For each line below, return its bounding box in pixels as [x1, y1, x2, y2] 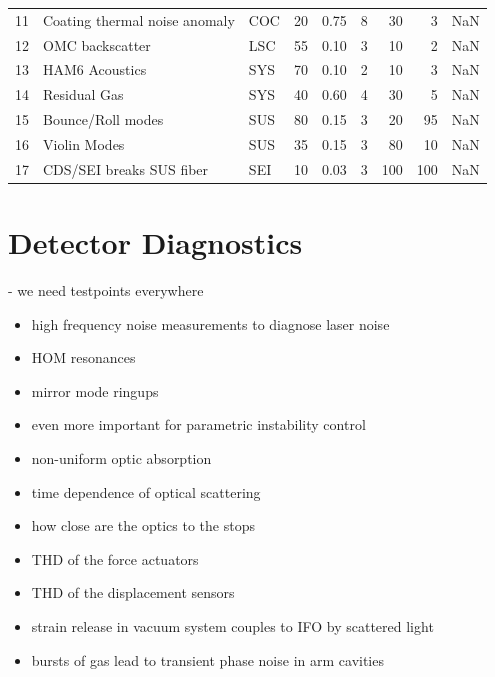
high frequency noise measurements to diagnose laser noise [31, 313, 390, 334]
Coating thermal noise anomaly [43, 9, 235, 30]
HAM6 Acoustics [43, 59, 147, 80]
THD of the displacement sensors [31, 582, 235, 603]
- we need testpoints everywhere [8, 280, 204, 301]
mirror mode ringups [31, 380, 159, 401]
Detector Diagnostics [8, 222, 303, 263]
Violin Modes [43, 133, 125, 154]
